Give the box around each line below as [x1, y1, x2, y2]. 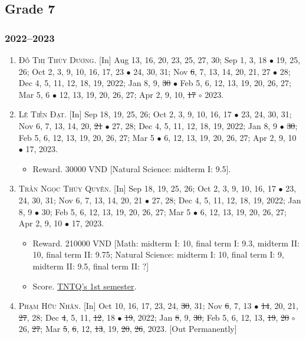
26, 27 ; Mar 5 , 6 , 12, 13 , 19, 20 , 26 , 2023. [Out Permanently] [18, 322, 237, 335]
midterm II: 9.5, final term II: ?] [32, 259, 149, 272]
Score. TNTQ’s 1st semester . [32, 279, 137, 292]
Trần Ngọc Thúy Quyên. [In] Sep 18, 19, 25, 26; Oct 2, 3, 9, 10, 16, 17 [18, 182, 276, 195]
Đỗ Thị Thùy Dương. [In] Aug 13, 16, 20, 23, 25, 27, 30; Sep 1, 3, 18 [18, 54, 267, 65]
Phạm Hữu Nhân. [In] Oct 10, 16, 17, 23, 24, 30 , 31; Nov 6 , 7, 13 [18, 299, 252, 312]
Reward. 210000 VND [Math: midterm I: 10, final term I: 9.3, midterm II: [32, 236, 300, 249]
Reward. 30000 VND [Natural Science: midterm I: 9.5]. [32, 162, 231, 175]
